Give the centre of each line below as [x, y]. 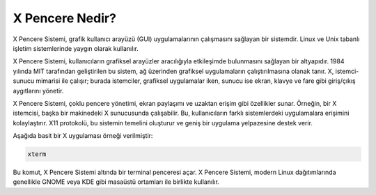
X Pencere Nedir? [64, 18]
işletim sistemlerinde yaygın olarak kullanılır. [76, 48]
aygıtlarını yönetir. [38, 91]
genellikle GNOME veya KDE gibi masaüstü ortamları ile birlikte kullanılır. [116, 182]
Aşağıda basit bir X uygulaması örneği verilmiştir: [83, 136]
